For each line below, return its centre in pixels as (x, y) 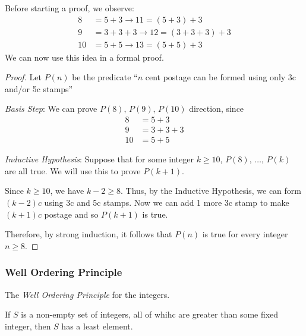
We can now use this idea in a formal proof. (84, 57)
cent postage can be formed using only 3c (221, 77)
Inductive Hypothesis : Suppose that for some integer (99, 159)
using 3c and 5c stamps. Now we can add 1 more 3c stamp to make (167, 202)
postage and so (71, 214)
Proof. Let (23, 77)
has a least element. (97, 326)
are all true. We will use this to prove (73, 170)
